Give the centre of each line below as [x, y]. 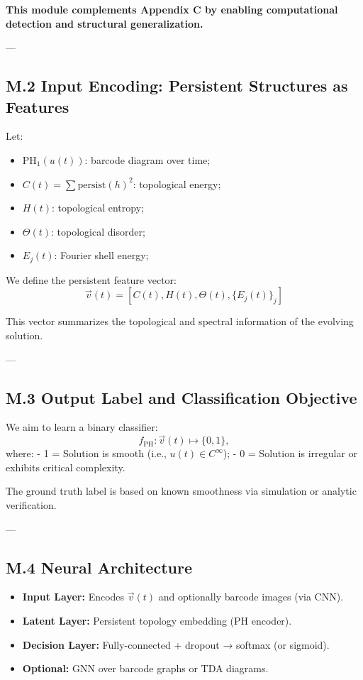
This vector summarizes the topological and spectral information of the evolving [180, 321]
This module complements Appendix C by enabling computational [172, 9]
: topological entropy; [97, 208]
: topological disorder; [98, 231]
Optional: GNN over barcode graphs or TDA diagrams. [145, 668]
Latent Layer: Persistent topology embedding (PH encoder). [157, 620]
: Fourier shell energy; [101, 255]
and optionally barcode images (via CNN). [251, 597]
